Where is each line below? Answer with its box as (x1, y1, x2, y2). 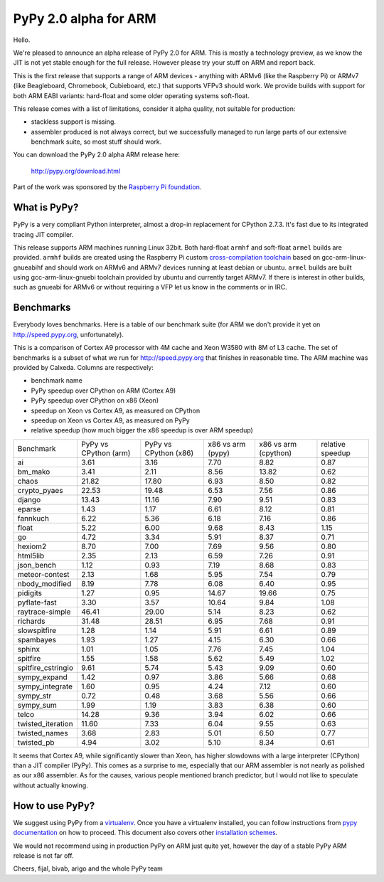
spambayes (17, 634, 57, 644)
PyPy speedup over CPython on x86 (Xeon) (31, 396, 159, 405)
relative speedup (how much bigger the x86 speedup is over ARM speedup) (31, 426, 254, 435)
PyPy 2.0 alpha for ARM (13, 11, 156, 26)
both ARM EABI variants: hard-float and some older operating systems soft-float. (13, 91, 250, 100)
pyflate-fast (17, 597, 57, 607)
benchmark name (31, 376, 83, 385)
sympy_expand (17, 672, 68, 682)
